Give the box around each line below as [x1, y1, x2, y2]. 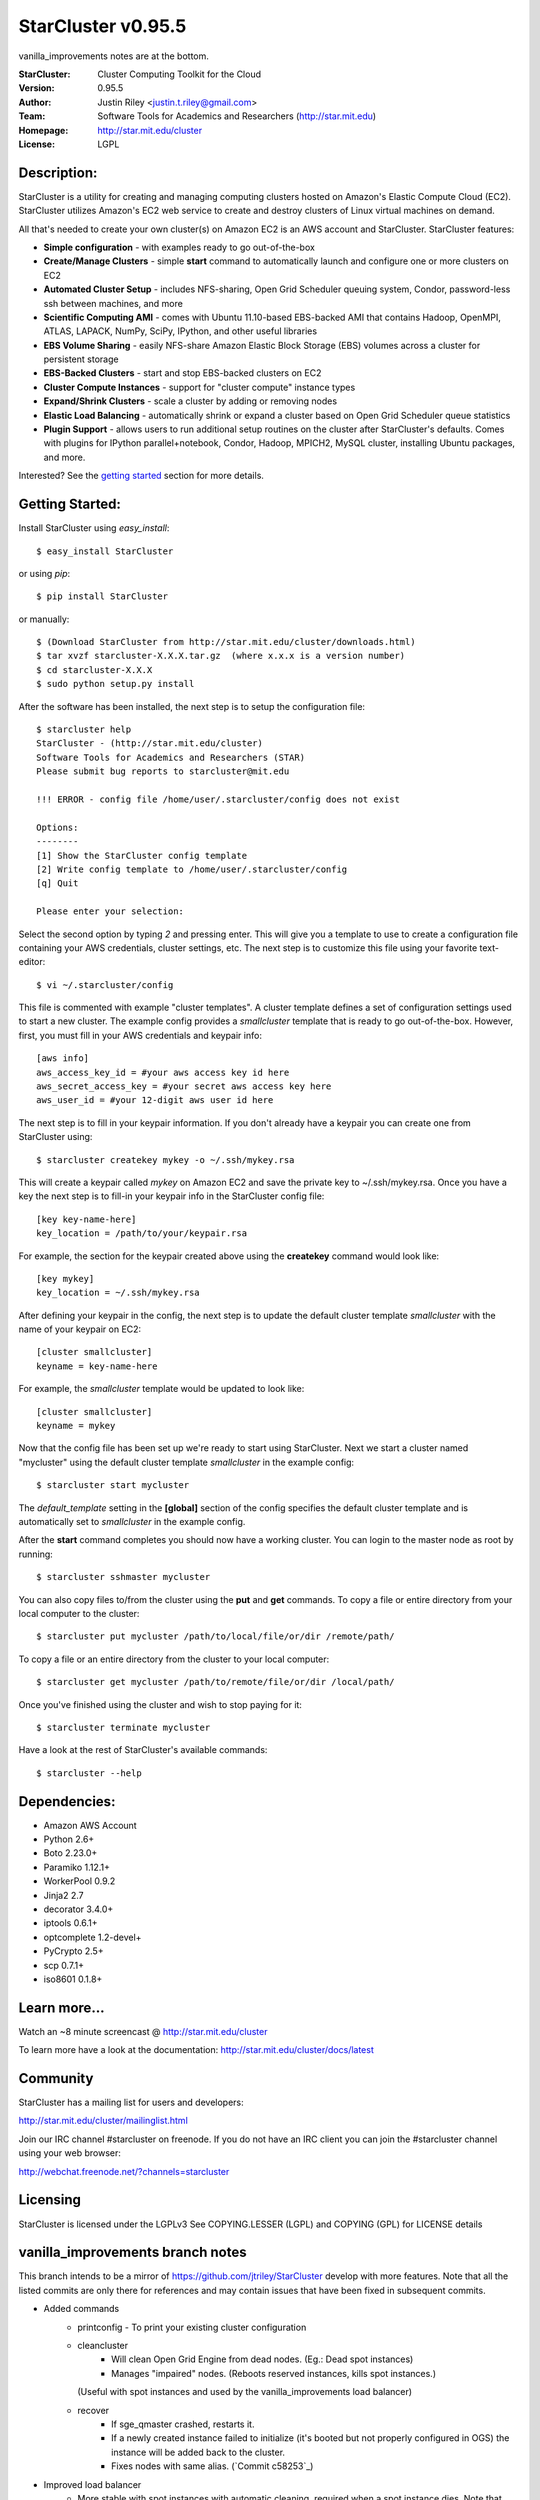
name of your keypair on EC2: [18, 1323, 142, 1335]
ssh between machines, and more [43, 297, 184, 309]
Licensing [18, 2191, 82, 2209]
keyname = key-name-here [36, 1360, 158, 1372]
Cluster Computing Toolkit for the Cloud [97, 68, 262, 80]
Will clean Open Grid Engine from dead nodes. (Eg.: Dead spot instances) [111, 2353, 414, 2365]
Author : [18, 96, 52, 108]
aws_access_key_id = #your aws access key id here [36, 1066, 290, 1078]
